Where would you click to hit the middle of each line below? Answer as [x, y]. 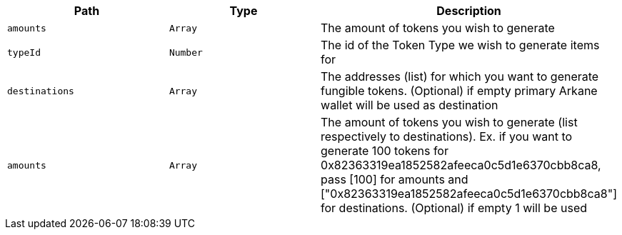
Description [469, 11]
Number [186, 52]
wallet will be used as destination [410, 105]
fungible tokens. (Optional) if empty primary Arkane [459, 91]
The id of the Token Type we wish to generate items [460, 45]
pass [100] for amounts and [395, 179]
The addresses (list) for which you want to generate [460, 76]
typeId [24, 52]
